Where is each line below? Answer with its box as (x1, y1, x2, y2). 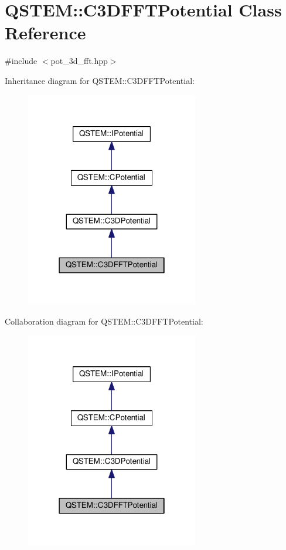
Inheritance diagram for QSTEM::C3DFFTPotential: (5, 74, 195, 86)
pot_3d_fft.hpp (50, 55, 108, 67)
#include (5, 55, 38, 67)
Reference (5, 21, 86, 45)
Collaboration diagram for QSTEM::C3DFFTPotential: (5, 315, 203, 327)
